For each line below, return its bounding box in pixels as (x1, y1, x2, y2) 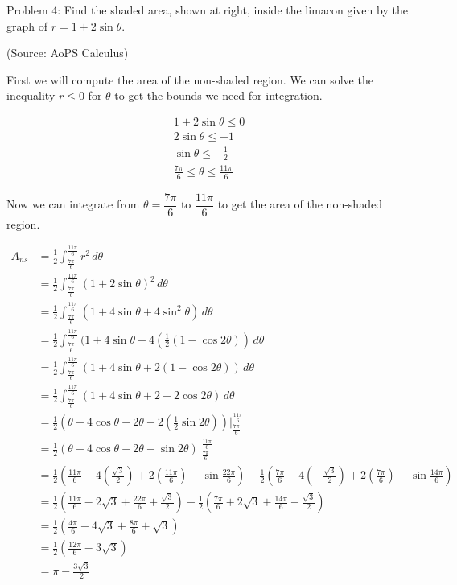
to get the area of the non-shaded (217, 196, 382, 212)
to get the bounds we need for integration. (114, 87, 323, 104)
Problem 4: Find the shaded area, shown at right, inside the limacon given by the (6, 2, 408, 18)
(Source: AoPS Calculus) (6, 44, 129, 61)
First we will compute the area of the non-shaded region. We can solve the (6, 71, 373, 88)
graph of (6, 17, 48, 34)
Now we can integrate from (6, 196, 140, 212)
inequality (6, 87, 56, 104)
